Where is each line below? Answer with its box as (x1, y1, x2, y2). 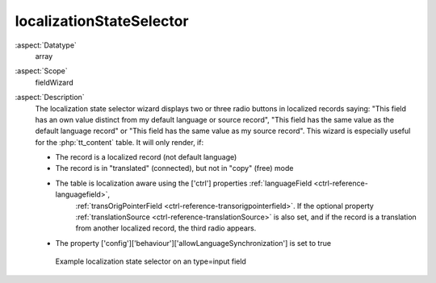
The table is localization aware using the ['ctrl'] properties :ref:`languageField (55, 178, 312, 188)
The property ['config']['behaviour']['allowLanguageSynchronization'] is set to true (55, 238, 331, 248)
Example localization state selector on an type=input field (55, 256, 246, 266)
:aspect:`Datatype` (15, 40, 77, 50)
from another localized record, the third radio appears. (75, 223, 257, 233)
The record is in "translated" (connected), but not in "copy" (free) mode (55, 164, 294, 173)
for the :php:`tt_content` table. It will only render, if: (35, 137, 204, 147)
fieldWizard (35, 77, 74, 87)
